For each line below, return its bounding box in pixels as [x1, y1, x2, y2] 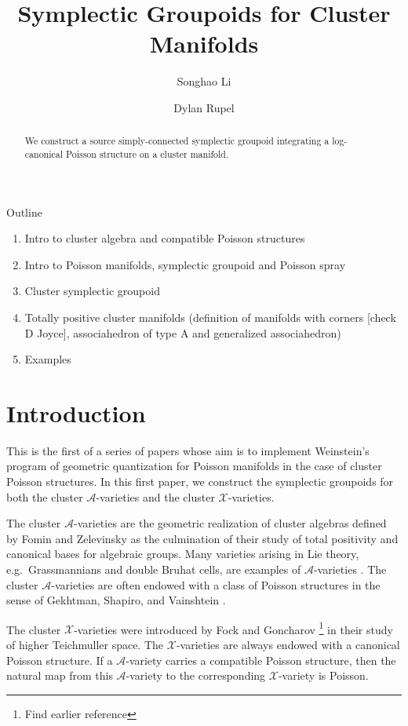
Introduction [6, 396, 146, 429]
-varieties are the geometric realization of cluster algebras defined [74, 515, 387, 531]
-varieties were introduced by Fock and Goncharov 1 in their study [74, 618, 393, 637]
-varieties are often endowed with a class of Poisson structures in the [51, 576, 381, 593]
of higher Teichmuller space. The [6, 637, 164, 653]
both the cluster [6, 488, 83, 505]
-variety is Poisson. [278, 667, 369, 684]
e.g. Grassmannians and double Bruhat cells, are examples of [6, 561, 301, 578]
